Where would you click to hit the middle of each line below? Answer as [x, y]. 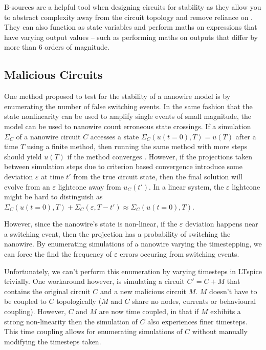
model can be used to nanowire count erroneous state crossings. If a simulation [128, 126]
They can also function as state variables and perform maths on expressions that [131, 27]
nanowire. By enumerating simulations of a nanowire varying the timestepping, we [133, 244]
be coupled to [25, 301]
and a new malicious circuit [143, 291]
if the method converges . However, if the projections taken [160, 156]
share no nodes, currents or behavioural [194, 301]
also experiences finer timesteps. [197, 321]
